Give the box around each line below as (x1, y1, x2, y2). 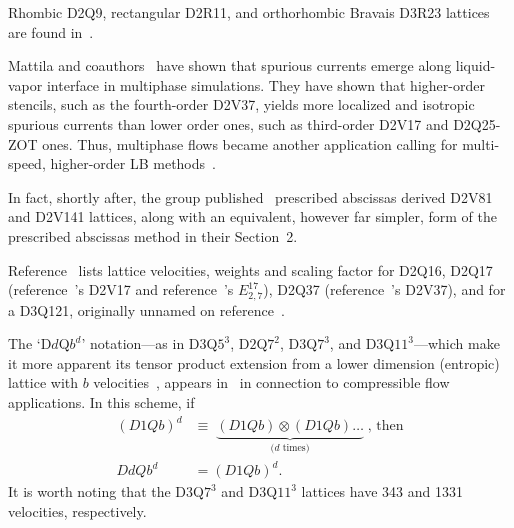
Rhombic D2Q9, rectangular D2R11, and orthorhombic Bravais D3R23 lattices (8, 2, 490, 22)
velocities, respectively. (8, 500, 147, 521)
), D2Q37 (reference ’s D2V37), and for (263, 279, 506, 300)
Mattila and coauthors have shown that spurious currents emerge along (8, 55, 452, 76)
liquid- (455, 55, 496, 76)
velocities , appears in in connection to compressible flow (93, 372, 450, 393)
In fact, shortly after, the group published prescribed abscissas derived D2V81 (8, 186, 493, 207)
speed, (8, 153, 46, 174)
